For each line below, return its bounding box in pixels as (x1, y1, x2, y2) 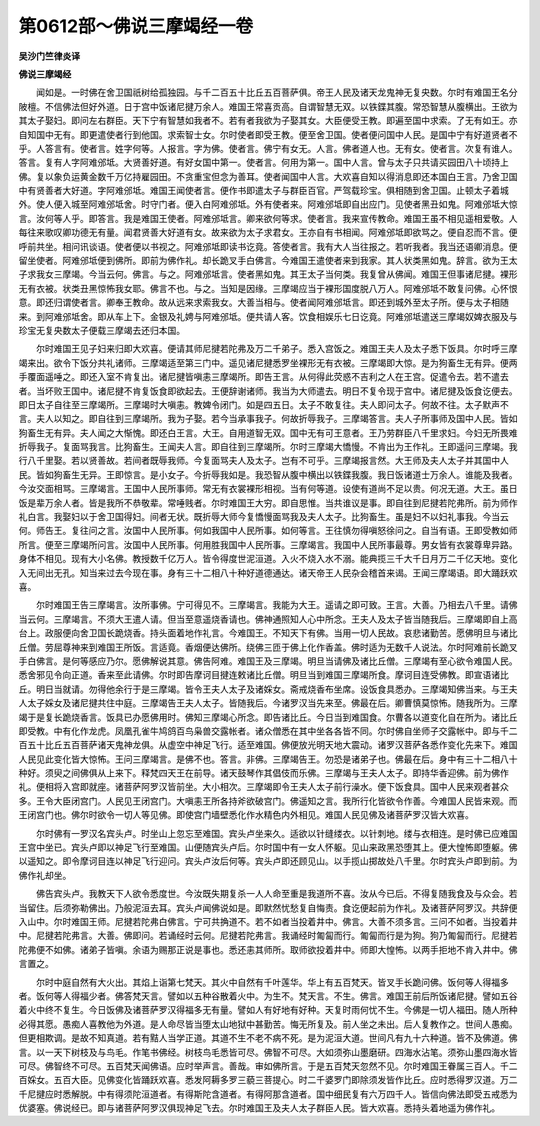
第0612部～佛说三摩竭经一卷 (18, 15, 254, 37)
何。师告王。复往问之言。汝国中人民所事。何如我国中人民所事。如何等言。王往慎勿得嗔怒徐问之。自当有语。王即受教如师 (18, 525, 518, 537)
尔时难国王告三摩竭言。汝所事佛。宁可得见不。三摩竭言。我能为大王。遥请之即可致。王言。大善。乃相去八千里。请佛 (35, 599, 518, 611)
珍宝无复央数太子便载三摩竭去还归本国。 (18, 324, 185, 336)
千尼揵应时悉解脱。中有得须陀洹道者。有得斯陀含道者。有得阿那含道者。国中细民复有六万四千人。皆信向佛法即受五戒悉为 (18, 1088, 518, 1100)
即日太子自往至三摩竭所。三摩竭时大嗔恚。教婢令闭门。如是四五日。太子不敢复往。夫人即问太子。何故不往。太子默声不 (18, 398, 509, 410)
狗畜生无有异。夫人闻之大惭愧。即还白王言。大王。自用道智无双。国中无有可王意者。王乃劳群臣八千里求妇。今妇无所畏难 (18, 426, 518, 439)
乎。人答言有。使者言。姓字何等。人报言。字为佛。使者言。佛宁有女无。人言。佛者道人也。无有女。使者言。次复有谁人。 (18, 142, 518, 154)
